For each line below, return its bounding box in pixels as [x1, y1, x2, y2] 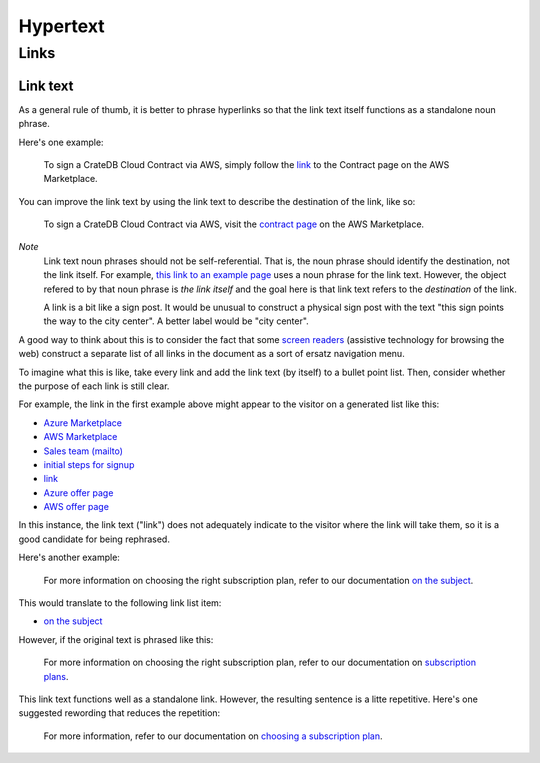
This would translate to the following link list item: [18, 597, 222, 609]
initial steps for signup [43, 458, 135, 470]
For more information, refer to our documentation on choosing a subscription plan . [43, 730, 383, 742]
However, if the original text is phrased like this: [18, 633, 214, 645]
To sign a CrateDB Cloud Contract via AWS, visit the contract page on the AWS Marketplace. [43, 218, 425, 230]
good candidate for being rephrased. [18, 533, 170, 545]
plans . [43, 670, 69, 682]
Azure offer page [43, 486, 114, 499]
